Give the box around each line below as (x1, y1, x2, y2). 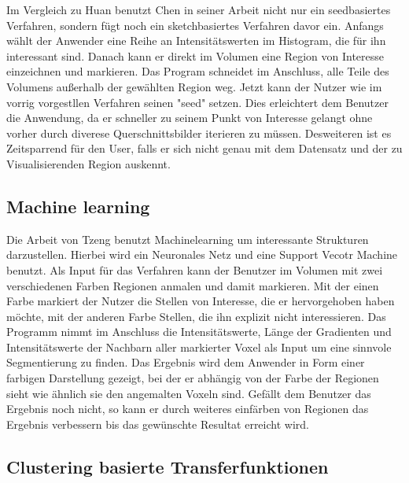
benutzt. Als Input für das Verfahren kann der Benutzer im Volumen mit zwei (6, 261, 383, 278)
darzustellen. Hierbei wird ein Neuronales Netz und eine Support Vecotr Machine (6, 246, 398, 263)
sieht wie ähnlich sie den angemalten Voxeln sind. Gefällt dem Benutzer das (6, 385, 371, 401)
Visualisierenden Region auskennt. (6, 155, 171, 171)
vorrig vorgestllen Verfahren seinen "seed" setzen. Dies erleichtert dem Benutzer (6, 94, 389, 110)
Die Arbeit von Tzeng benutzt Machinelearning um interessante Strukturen (6, 230, 369, 247)
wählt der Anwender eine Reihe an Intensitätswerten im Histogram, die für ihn (6, 32, 386, 49)
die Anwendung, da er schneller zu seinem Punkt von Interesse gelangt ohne (6, 109, 373, 126)
